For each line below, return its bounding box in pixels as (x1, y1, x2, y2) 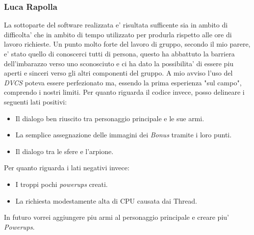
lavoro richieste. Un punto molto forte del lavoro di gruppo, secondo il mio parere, (4, 39, 251, 49)
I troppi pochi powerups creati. (15, 179, 108, 189)
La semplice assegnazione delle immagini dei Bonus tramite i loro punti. (15, 130, 232, 140)
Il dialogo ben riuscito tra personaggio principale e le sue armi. (15, 113, 204, 123)
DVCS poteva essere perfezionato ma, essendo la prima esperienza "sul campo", (4, 77, 242, 87)
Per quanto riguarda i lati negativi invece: (4, 162, 129, 173)
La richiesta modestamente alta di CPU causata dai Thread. (15, 195, 197, 206)
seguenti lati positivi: (4, 96, 67, 106)
